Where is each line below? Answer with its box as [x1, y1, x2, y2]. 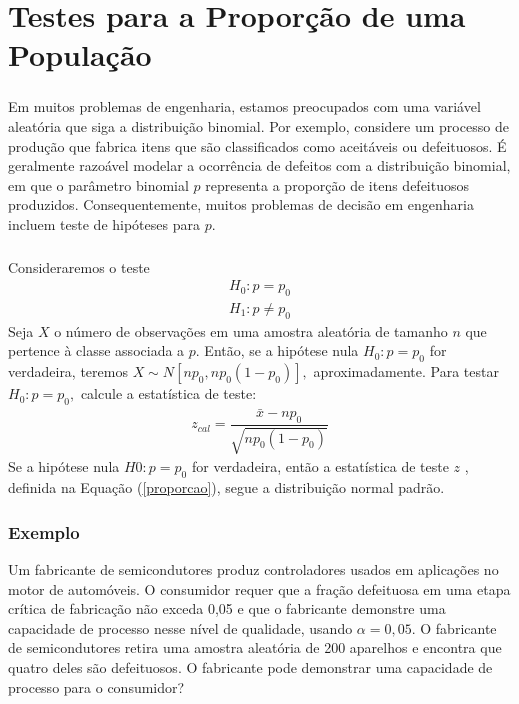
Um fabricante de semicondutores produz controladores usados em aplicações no [8, 559, 499, 580]
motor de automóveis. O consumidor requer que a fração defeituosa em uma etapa [8, 578, 511, 599]
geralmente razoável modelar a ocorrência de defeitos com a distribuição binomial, [8, 155, 511, 176]
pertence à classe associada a [8, 340, 185, 361]
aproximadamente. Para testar [313, 361, 499, 382]
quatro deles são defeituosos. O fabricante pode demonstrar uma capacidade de [8, 657, 493, 678]
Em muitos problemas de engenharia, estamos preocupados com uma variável [8, 96, 481, 117]
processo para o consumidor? [8, 676, 185, 697]
